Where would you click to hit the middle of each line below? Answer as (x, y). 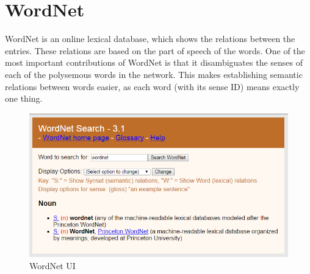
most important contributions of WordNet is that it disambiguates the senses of (154, 62)
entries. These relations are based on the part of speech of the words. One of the (155, 50)
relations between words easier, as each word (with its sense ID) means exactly (152, 86)
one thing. (24, 98)
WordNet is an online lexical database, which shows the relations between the (150, 39)
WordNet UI (52, 265)
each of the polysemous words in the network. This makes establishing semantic (154, 74)
